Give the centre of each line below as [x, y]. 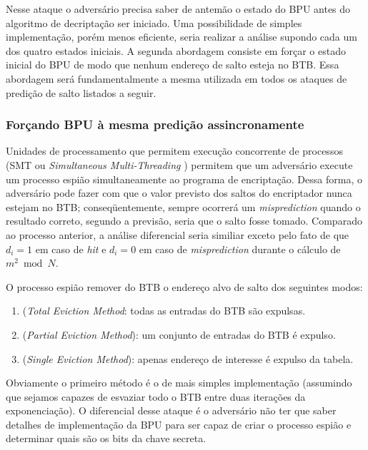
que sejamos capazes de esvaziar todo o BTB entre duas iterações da [156, 396]
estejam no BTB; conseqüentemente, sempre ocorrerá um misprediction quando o [183, 206]
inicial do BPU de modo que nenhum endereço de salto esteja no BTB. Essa [173, 65]
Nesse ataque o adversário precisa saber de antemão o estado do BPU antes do [178, 9]
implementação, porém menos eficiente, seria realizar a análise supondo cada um [181, 37]
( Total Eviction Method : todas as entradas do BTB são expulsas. [164, 311]
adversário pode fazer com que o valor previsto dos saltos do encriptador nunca [179, 193]
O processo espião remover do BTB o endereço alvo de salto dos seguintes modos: [184, 286]
